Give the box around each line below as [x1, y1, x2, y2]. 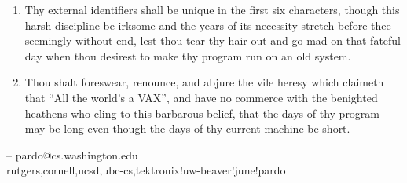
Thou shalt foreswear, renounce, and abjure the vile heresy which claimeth [24, 74, 384, 90]
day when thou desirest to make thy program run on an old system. [24, 47, 351, 64]
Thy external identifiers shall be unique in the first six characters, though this [24, 2, 400, 17]
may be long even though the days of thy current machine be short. [24, 120, 350, 137]
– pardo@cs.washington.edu [6, 146, 138, 163]
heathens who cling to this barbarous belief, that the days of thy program [24, 104, 380, 121]
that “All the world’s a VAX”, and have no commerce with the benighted [24, 89, 378, 105]
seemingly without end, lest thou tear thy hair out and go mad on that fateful [24, 32, 401, 49]
